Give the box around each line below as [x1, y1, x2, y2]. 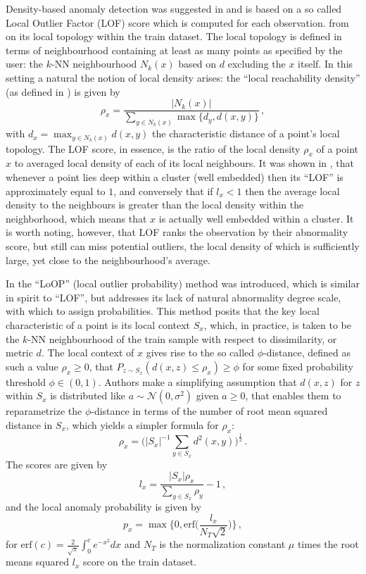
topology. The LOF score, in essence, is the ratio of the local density [6, 141, 301, 156]
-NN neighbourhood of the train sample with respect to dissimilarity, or [27, 331, 337, 346]
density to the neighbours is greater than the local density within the [6, 197, 304, 212]
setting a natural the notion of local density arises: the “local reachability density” [6, 70, 360, 85]
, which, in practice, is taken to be [203, 317, 351, 332]
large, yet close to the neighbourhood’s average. [6, 252, 210, 267]
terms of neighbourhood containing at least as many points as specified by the [6, 42, 343, 57]
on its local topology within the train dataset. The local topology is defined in [6, 29, 342, 44]
